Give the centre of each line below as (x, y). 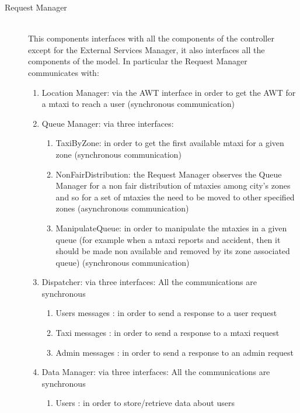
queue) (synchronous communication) (123, 262)
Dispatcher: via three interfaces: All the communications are (149, 282)
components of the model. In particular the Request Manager (138, 61)
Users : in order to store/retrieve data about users (145, 403)
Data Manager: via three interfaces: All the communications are (156, 372)
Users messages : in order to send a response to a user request (166, 313)
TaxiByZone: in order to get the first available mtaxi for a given (170, 143)
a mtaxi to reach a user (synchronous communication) (138, 104)
